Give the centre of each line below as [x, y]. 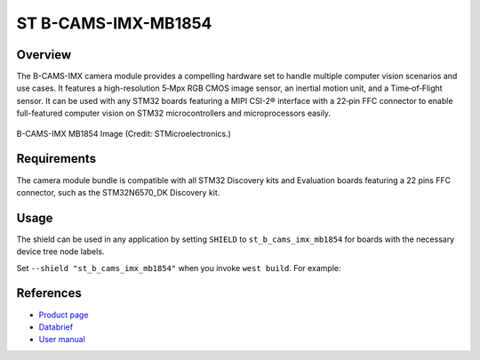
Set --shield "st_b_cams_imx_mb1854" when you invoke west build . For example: [179, 268]
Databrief [56, 327]
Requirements [56, 159]
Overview [44, 55]
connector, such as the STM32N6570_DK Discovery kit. [118, 192]
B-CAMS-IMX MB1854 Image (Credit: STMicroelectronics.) [124, 133]
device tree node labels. [60, 252]
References [49, 293]
